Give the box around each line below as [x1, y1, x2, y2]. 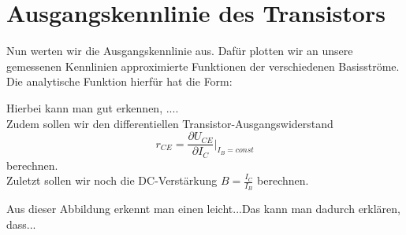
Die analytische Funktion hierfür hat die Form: [6, 73, 233, 90]
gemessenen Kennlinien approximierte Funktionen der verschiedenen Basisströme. [6, 57, 400, 74]
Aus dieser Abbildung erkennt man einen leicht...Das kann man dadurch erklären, [6, 200, 400, 217]
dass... [6, 216, 36, 233]
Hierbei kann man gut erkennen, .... [6, 99, 179, 116]
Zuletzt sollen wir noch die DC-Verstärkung [6, 172, 218, 189]
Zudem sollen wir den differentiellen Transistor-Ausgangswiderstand [6, 115, 333, 131]
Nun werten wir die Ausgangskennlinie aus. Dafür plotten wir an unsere [6, 42, 353, 59]
